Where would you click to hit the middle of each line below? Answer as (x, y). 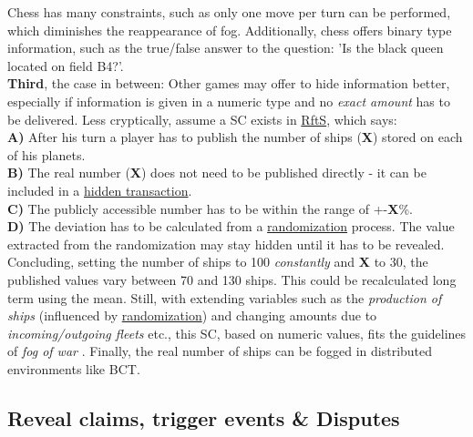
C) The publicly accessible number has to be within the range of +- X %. (210, 208)
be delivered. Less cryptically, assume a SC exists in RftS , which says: (202, 119)
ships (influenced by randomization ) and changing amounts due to (192, 315)
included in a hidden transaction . (100, 190)
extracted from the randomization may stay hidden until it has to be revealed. (226, 244)
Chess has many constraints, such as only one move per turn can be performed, (229, 12)
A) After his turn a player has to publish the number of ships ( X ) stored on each (235, 137)
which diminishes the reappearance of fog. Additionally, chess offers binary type (230, 30)
